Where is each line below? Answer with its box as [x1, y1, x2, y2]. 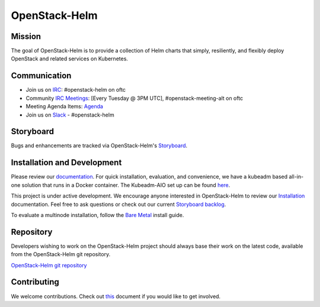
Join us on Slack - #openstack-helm [25, 111, 115, 118]
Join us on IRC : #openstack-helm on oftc [25, 86, 126, 93]
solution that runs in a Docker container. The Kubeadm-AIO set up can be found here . [21, 181, 231, 189]
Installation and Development [11, 157, 122, 168]
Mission [11, 31, 41, 41]
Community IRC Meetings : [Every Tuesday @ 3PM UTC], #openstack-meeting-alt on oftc [25, 95, 243, 102]
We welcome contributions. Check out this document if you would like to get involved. [11, 293, 221, 300]
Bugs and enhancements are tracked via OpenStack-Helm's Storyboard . [11, 142, 188, 149]
